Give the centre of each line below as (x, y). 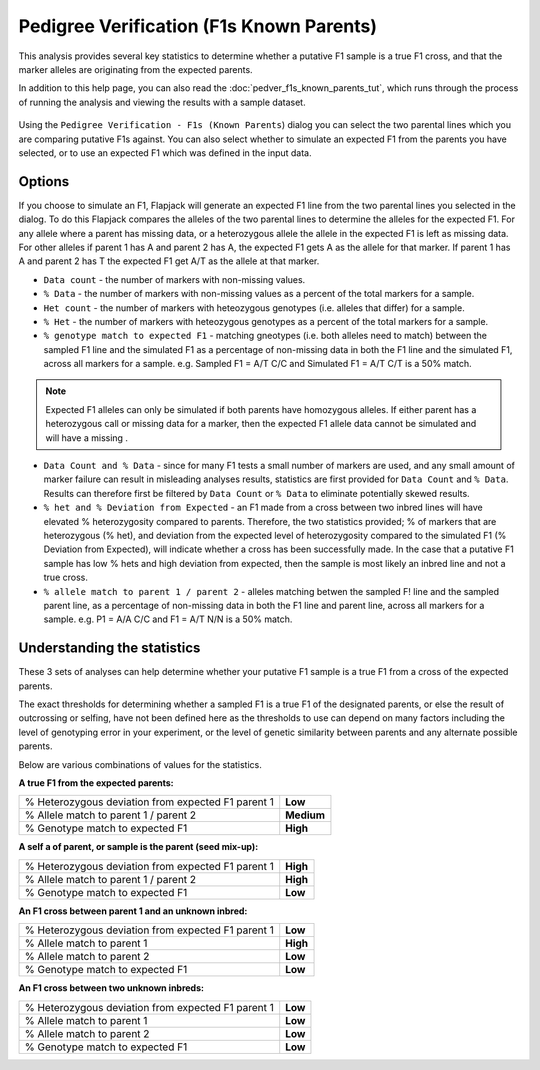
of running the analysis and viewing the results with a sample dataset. (162, 102)
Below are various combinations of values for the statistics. (140, 764)
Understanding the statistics (109, 648)
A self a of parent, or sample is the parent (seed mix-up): (138, 847)
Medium (305, 815)
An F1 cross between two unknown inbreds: (111, 988)
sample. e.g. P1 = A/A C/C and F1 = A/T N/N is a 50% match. (168, 619)
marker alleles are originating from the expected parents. (136, 69)
